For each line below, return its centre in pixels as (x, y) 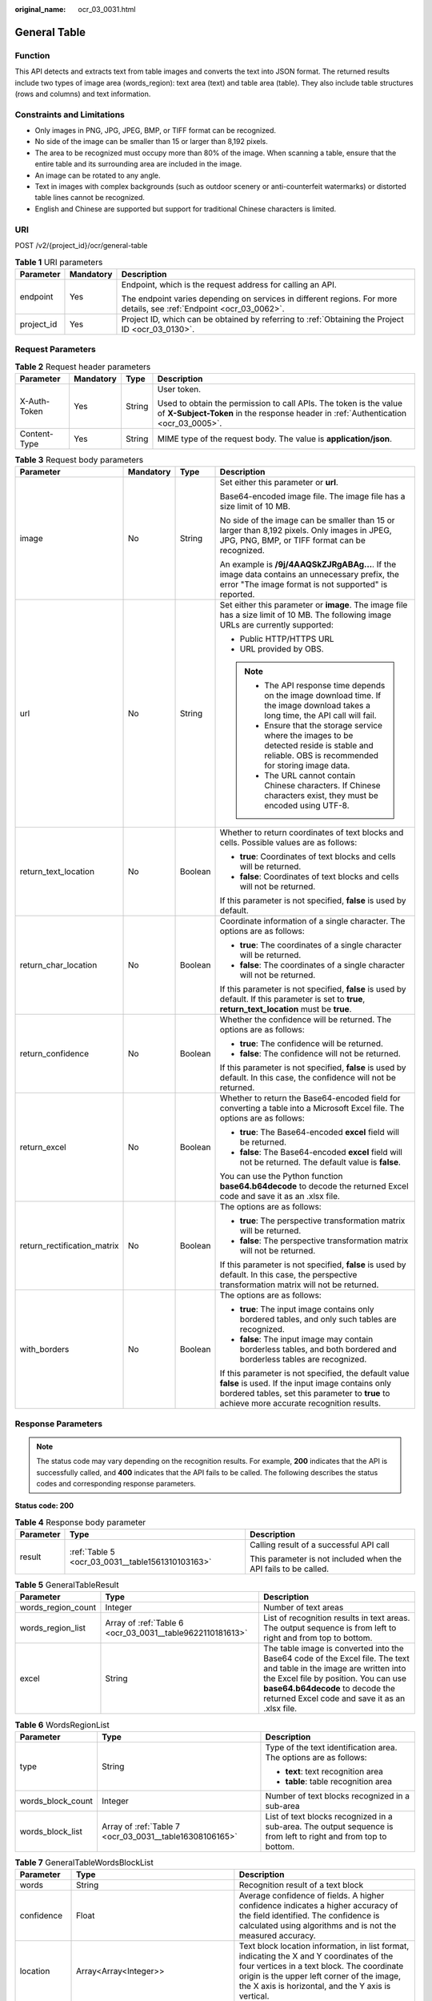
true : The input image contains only (307, 1309)
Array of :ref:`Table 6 (144, 1623)
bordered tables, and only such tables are (318, 1319)
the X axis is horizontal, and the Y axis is (315, 1987)
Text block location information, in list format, (324, 1947)
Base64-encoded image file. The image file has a (312, 496)
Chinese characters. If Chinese (322, 786)
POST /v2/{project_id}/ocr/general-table (81, 245)
